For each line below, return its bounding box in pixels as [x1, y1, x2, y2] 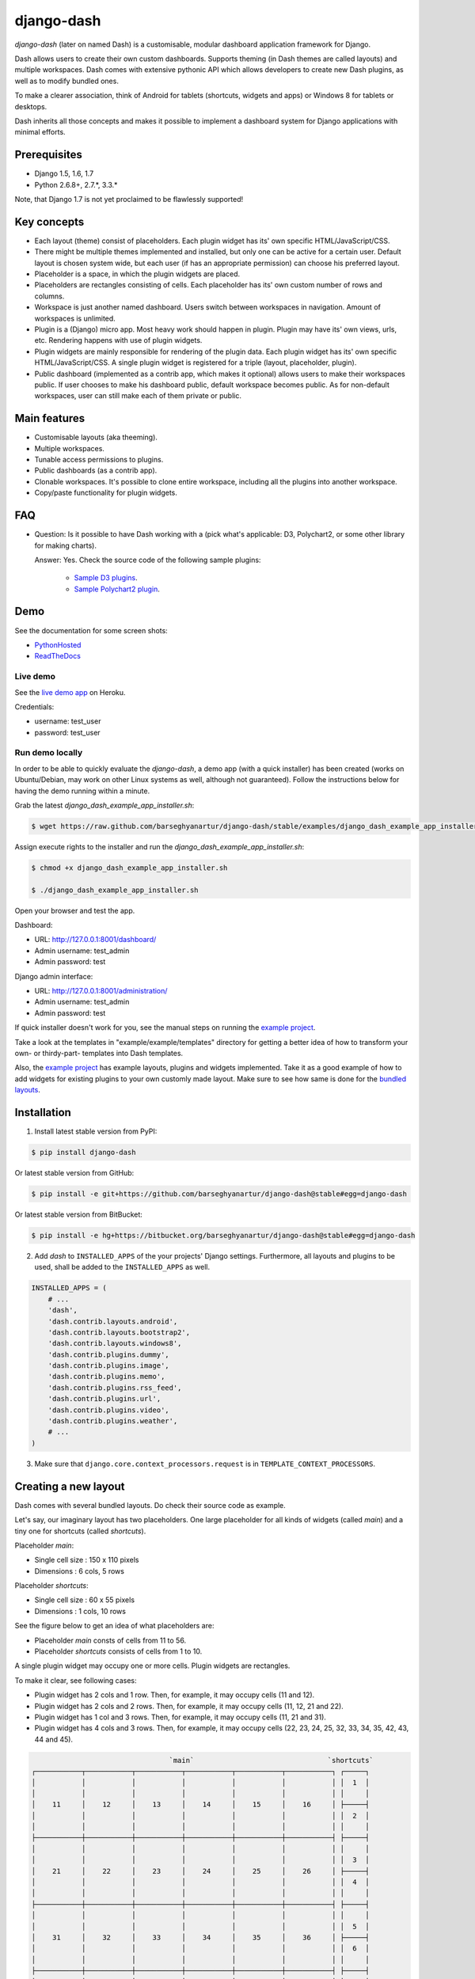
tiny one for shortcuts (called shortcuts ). [14, 1526, 146, 1536]
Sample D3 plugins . [74, 573, 138, 583]
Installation [14, 1105, 71, 1119]
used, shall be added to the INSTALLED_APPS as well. [34, 1263, 211, 1272]
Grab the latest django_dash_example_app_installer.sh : [14, 800, 195, 810]
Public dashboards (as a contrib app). [34, 465, 158, 475]
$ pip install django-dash [31, 1148, 136, 1157]
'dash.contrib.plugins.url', [47, 1394, 161, 1404]
